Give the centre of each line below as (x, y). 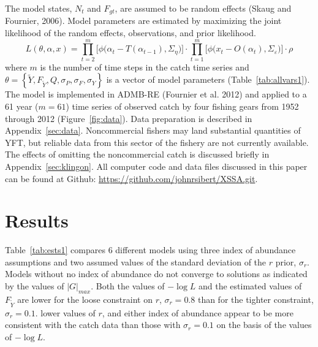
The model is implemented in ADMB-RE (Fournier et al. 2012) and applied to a (156, 94)
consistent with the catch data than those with (93, 325)
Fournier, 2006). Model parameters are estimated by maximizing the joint (143, 21)
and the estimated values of (250, 286)
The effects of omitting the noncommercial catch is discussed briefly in (137, 154)
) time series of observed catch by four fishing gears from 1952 (182, 106)
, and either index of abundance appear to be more (198, 312)
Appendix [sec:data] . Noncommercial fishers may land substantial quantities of (153, 130)
